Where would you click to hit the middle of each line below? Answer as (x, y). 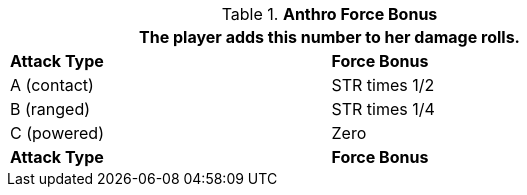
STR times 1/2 (383, 85)
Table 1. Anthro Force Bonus (329, 14)
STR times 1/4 (383, 109)
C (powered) (57, 133)
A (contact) (52, 85)
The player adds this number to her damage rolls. (329, 37)
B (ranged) (50, 109)
